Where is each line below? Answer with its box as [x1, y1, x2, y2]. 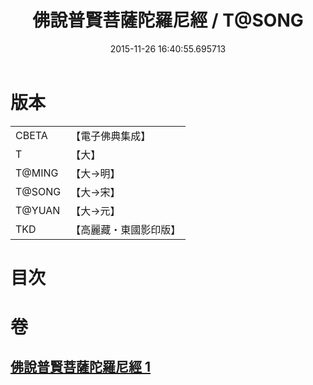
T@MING [15, 166, 59, 180]
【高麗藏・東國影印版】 [70, 222, 182, 236]
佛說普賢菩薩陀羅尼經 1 [10, 359, 152, 376]
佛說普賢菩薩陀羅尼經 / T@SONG [32, 9, 304, 32]
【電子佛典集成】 [70, 129, 152, 143]
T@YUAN [15, 203, 61, 217]
